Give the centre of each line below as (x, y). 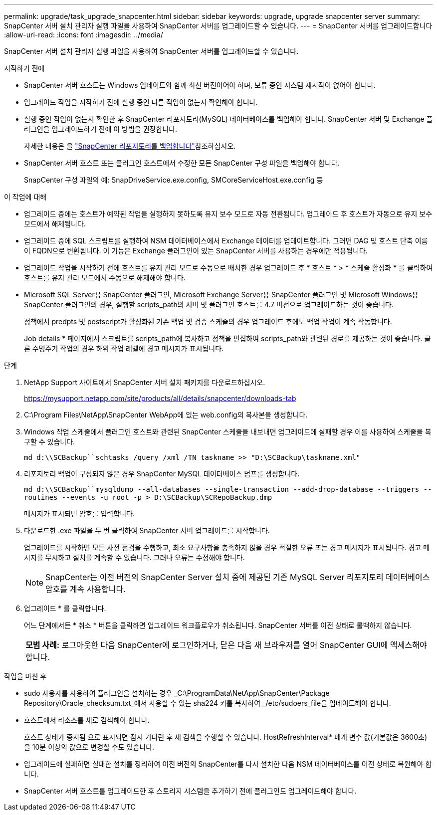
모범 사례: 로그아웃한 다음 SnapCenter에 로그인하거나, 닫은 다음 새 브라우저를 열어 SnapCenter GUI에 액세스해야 (226, 645)
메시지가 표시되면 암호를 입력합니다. (79, 513)
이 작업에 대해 (25, 197)
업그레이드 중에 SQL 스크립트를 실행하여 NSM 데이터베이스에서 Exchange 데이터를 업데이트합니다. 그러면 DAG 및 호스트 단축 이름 (226, 241)
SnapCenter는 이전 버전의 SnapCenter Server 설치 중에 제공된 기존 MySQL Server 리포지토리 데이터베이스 (238, 577)
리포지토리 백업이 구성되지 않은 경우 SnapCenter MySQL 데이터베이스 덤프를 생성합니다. (162, 474)
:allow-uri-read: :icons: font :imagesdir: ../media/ (84, 35)
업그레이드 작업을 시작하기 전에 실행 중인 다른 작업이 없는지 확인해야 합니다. (141, 102)
